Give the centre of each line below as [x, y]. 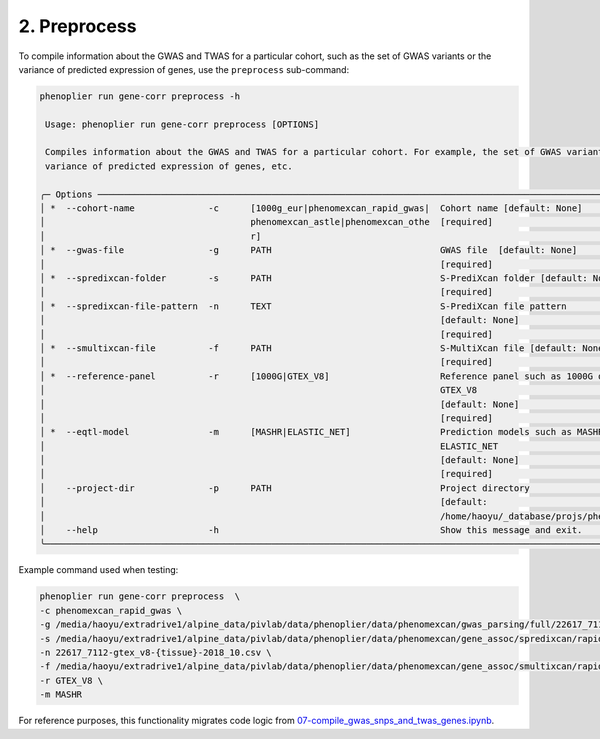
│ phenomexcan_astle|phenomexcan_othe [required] [266, 222]
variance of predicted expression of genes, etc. [169, 166]
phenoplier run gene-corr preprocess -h [139, 96]
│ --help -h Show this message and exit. [311, 530]
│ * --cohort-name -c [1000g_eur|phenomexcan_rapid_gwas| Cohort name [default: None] [311, 208]
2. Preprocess [77, 26]
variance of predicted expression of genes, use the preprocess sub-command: [184, 69]
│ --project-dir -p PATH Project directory [284, 488]
